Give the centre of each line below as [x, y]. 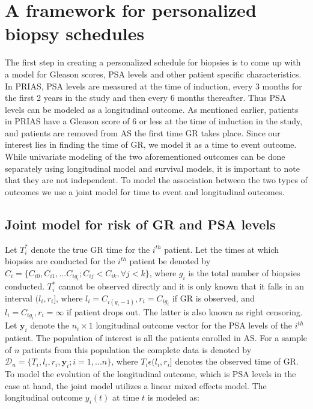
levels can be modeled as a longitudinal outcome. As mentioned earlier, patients [152, 109]
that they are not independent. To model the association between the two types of [156, 180]
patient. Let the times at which [222, 249]
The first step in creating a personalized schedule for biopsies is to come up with [153, 62]
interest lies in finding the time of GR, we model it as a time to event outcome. [151, 144]
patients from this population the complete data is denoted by [137, 349]
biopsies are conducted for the [60, 261]
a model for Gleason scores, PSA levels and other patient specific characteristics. [153, 74]
